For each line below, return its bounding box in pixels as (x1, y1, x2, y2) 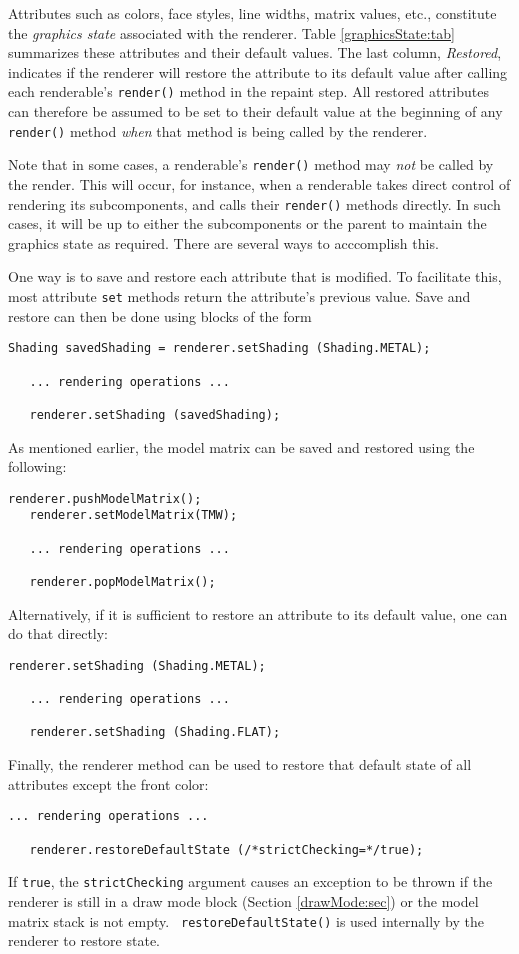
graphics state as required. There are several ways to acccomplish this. (8, 232, 439, 253)
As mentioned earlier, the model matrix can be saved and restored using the (8, 436, 475, 457)
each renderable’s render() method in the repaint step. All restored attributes (8, 81, 489, 102)
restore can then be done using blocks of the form (8, 305, 312, 326)
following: (8, 456, 67, 477)
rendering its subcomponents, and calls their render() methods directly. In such (8, 193, 501, 214)
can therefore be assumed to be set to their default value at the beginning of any (8, 101, 503, 122)
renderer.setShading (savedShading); (29, 407, 281, 422)
